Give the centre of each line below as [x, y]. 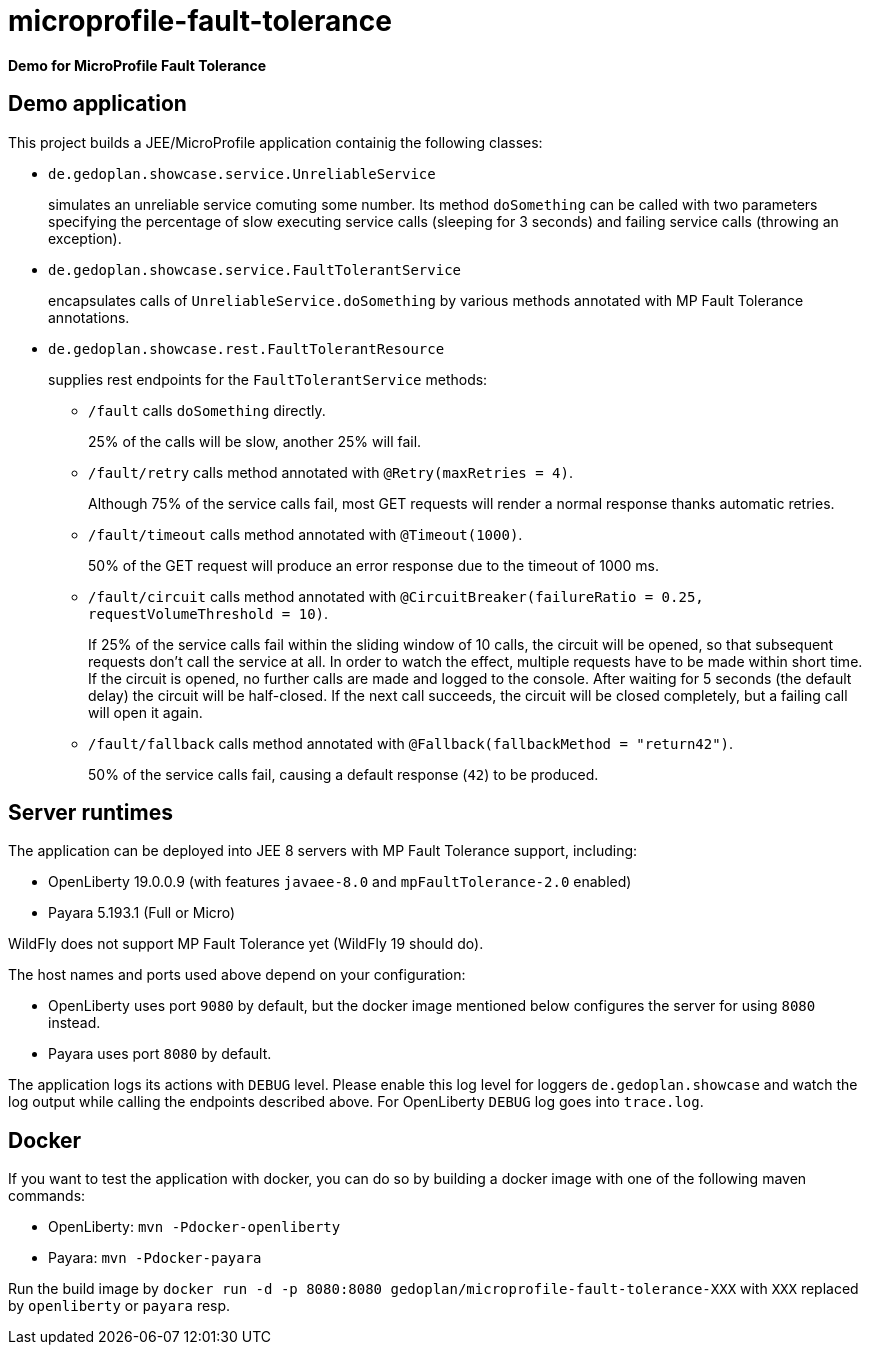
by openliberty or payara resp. [119, 1306]
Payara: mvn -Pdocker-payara [155, 1258]
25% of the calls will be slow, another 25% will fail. [255, 441]
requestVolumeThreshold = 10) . [208, 613]
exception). [85, 238]
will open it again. [145, 712]
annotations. [89, 317]
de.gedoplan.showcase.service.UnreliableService [242, 173]
